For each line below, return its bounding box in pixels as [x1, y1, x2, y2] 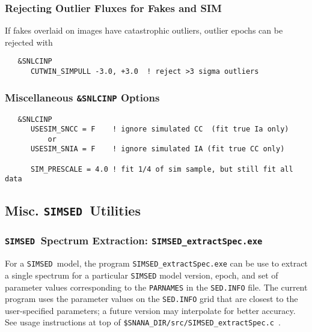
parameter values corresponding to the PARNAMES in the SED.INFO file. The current [5, 280, 308, 293]
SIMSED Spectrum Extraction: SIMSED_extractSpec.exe [5, 233, 263, 248]
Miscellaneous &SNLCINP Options [5, 89, 160, 104]
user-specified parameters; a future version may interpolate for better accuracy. [5, 304, 296, 316]
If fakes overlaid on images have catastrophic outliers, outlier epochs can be [5, 24, 283, 37]
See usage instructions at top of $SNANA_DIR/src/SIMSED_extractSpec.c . [5, 316, 281, 328]
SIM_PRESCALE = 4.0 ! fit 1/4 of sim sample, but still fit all [30, 164, 293, 174]
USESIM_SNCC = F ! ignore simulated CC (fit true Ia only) [30, 125, 289, 134]
